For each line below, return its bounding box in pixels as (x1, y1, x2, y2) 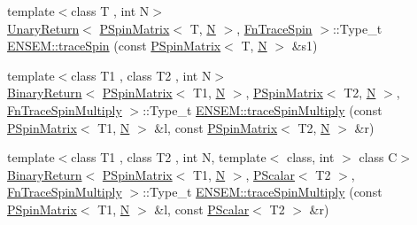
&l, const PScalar (154, 199, 250, 218)
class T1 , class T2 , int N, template (71, 148, 266, 167)
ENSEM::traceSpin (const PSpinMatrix (7, 36, 221, 55)
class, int (287, 148, 335, 167)
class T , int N (71, 2, 150, 19)
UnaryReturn (7, 19, 80, 37)
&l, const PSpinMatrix (154, 118, 278, 136)
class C (359, 148, 398, 167)
